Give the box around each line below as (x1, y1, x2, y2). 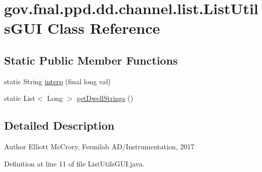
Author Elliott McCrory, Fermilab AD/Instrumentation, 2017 (4, 141, 195, 152)
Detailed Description (4, 118, 115, 133)
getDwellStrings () (76, 93, 134, 103)
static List (4, 93, 35, 103)
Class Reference (47, 18, 160, 38)
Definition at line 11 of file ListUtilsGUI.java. (4, 158, 145, 168)
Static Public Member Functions (4, 52, 178, 68)
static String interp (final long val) (4, 76, 111, 86)
